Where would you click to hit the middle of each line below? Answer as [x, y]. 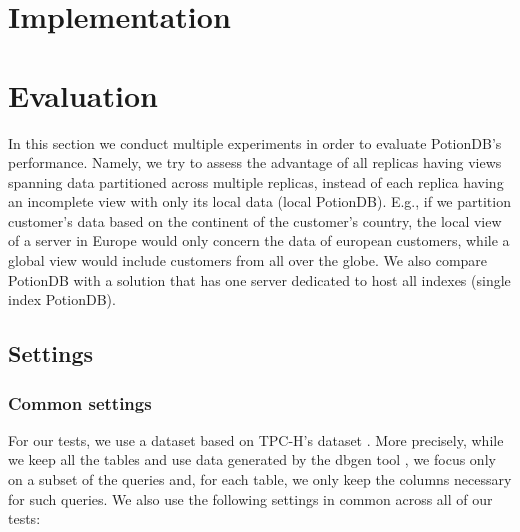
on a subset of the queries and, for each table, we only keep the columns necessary [260, 479]
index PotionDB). [62, 299]
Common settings [80, 402]
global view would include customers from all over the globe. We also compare [248, 260]
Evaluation [83, 94]
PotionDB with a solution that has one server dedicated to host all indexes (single [259, 279]
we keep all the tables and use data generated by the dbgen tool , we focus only [252, 459]
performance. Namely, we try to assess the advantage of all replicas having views [255, 162]
